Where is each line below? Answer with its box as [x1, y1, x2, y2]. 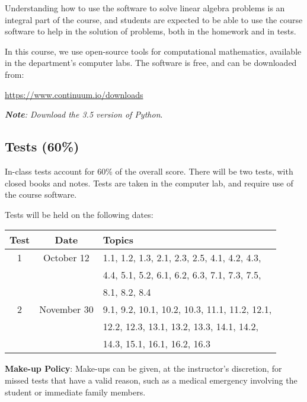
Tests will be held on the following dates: [5, 208, 153, 220]
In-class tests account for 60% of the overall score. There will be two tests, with [5, 164, 293, 177]
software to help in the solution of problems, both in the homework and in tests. [5, 25, 296, 37]
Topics [103, 233, 133, 247]
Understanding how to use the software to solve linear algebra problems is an [5, 2, 285, 14]
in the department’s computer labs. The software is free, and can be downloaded [5, 56, 297, 69]
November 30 [39, 302, 94, 316]
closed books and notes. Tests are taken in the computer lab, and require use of [5, 176, 293, 189]
